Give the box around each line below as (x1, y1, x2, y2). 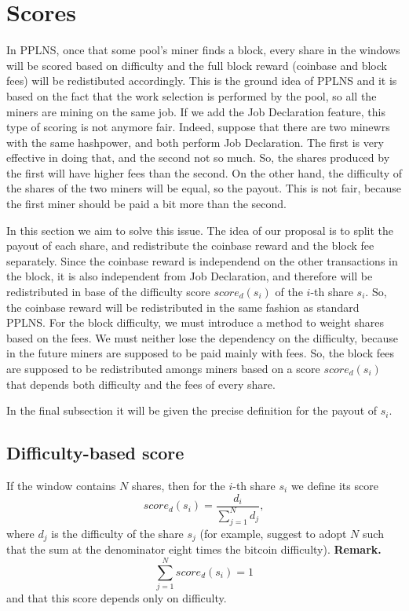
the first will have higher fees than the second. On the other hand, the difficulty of (6, 164, 402, 181)
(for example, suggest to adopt (199, 525, 347, 541)
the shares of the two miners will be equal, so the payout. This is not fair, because (6, 180, 402, 196)
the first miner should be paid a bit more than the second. (6, 196, 287, 212)
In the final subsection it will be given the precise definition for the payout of (6, 402, 378, 419)
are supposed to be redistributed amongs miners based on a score (6, 360, 320, 376)
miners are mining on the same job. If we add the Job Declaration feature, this (6, 103, 385, 119)
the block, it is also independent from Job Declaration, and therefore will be (6, 268, 373, 284)
